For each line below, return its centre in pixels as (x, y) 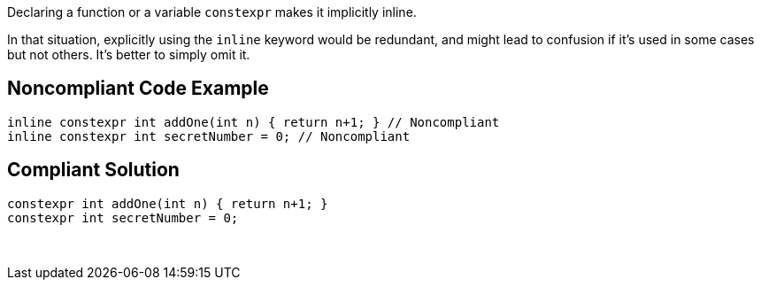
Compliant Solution (93, 170)
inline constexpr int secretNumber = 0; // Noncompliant (209, 136)
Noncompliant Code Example (138, 89)
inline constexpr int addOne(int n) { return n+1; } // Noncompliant (254, 122)
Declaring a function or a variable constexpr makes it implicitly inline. (212, 12)
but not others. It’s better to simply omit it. (129, 54)
